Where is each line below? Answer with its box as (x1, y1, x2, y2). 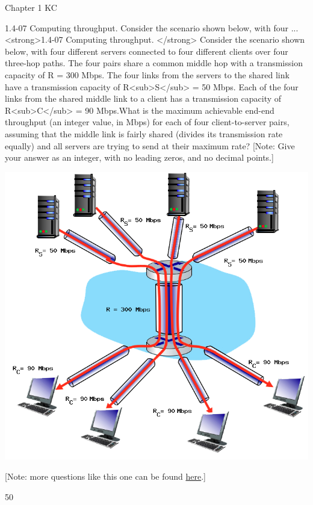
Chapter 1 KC (5, 1, 57, 13)
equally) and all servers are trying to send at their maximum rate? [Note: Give (5, 139, 295, 152)
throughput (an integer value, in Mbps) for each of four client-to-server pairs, (5, 116, 290, 128)
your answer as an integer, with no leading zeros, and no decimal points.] (5, 151, 274, 164)
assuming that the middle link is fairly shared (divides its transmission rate (5, 127, 283, 140)
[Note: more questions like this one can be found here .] (5, 469, 206, 482)
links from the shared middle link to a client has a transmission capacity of (5, 92, 282, 105)
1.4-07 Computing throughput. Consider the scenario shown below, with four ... (5, 21, 299, 34)
